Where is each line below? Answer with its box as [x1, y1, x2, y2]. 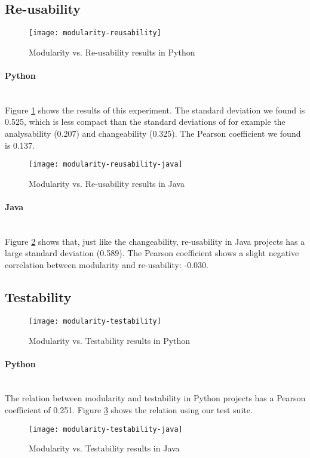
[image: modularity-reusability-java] [29, 160, 183, 169]
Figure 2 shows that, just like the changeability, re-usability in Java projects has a [5, 235, 305, 247]
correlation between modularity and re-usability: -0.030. [5, 259, 208, 271]
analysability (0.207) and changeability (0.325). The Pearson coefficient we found [5, 127, 301, 140]
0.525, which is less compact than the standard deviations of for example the [5, 115, 286, 128]
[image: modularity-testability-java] [29, 425, 183, 434]
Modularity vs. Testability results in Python [29, 334, 191, 346]
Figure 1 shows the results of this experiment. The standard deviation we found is [5, 103, 305, 116]
